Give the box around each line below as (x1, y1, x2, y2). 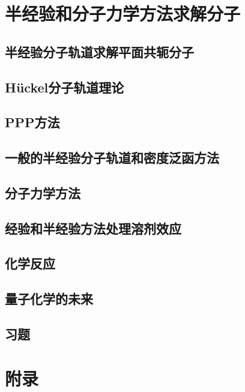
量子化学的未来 (5, 289, 93, 308)
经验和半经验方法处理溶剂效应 (5, 219, 181, 237)
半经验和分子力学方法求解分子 (5, 1, 241, 26)
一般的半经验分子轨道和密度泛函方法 (5, 148, 219, 167)
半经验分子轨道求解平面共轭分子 (5, 42, 194, 61)
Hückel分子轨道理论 (5, 77, 124, 96)
